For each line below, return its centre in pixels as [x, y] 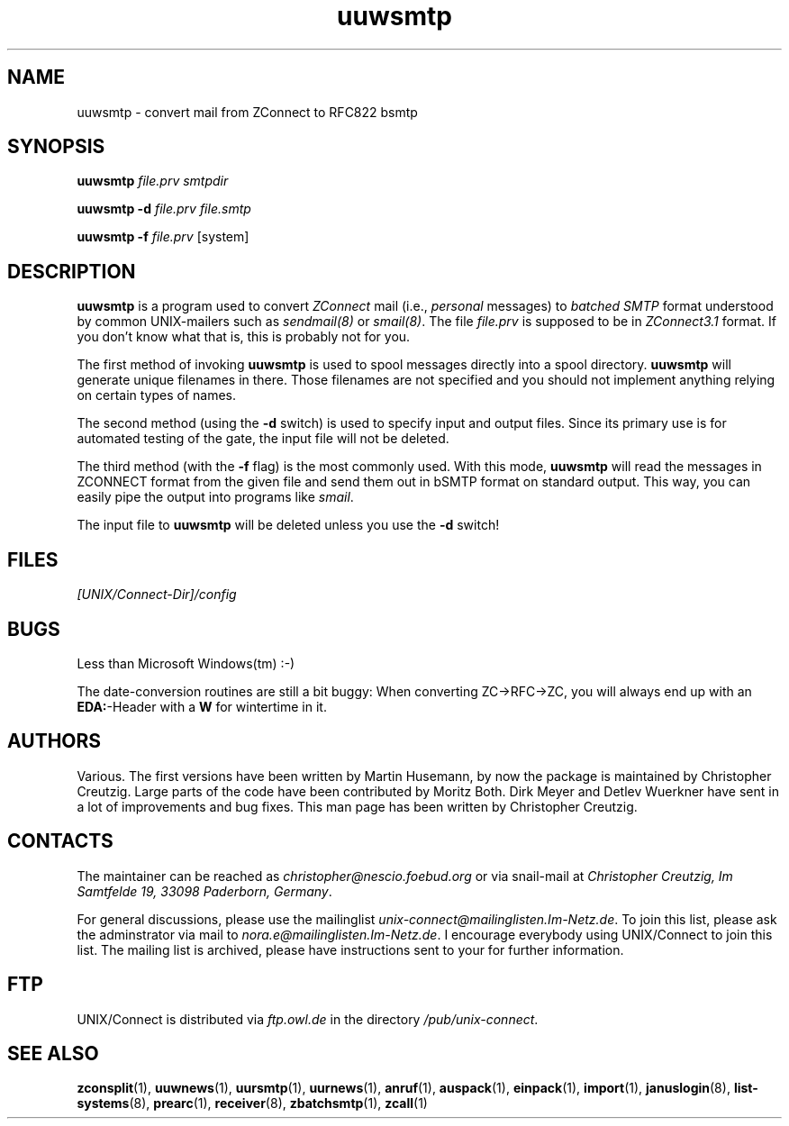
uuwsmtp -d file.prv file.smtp [164, 209]
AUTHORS [54, 741]
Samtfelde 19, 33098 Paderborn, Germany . [204, 891]
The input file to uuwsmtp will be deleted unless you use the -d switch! [288, 525]
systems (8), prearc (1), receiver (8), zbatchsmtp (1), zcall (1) [252, 1103]
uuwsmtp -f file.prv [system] [163, 237]
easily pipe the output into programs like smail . [215, 497]
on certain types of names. [157, 395]
